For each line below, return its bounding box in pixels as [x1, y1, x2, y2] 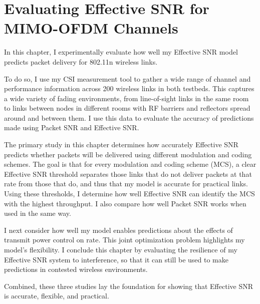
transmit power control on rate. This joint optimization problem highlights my [4, 234, 245, 245]
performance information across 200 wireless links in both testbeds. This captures [4, 83, 254, 94]
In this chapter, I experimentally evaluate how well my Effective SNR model [4, 47, 238, 57]
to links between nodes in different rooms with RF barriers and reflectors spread [4, 103, 250, 113]
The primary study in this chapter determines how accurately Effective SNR [4, 139, 238, 150]
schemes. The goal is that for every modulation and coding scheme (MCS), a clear [4, 159, 256, 169]
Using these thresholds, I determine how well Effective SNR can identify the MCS [4, 188, 255, 199]
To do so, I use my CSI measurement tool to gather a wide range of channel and [4, 73, 251, 84]
